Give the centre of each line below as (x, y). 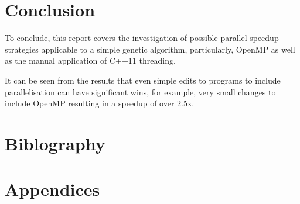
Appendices (52, 189)
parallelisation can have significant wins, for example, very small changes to (140, 91)
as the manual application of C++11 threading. (90, 60)
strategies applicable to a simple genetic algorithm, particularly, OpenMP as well (150, 49)
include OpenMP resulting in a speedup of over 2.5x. (100, 103)
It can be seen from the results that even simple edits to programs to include (143, 80)
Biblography (55, 143)
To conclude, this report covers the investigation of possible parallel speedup (142, 38)
